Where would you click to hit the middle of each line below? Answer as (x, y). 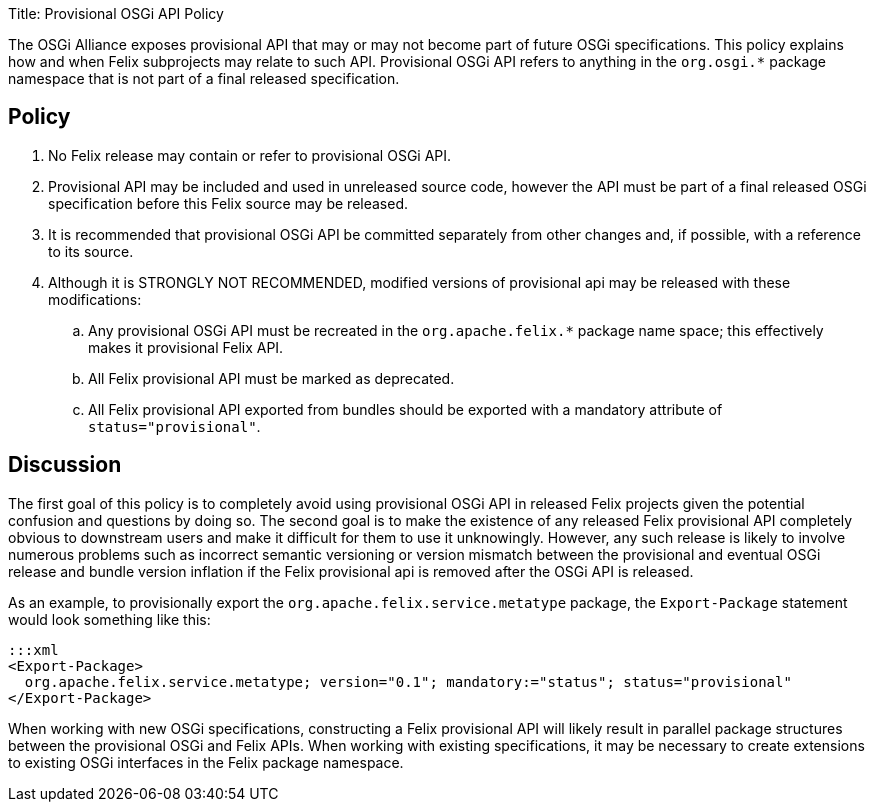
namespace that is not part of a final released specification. (204, 78)
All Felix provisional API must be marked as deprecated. (271, 378)
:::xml (33, 649)
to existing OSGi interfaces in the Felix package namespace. (206, 762)
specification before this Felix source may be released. (228, 203)
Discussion (65, 465)
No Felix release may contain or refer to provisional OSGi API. (250, 155)
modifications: (95, 299)
